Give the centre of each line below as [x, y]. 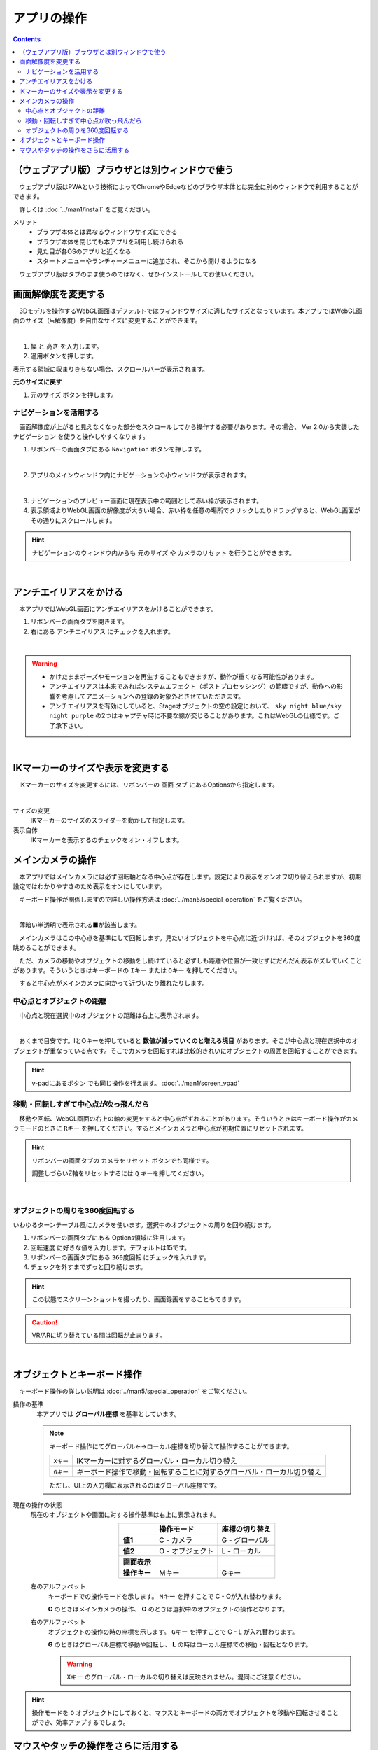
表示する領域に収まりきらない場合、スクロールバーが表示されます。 [111, 369]
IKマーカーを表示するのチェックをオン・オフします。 [107, 840]
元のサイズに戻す [37, 382]
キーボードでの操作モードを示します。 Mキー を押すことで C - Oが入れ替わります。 [167, 1596]
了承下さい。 [68, 725]
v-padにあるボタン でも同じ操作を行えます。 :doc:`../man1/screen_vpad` [136, 1083]
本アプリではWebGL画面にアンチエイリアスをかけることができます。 [118, 608]
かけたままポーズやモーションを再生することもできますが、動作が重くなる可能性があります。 [183, 676]
